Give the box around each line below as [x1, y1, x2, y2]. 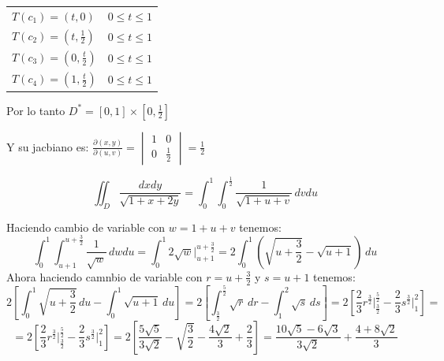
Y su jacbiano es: [6, 138, 89, 154]
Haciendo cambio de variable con [6, 218, 166, 235]
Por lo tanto [6, 102, 65, 118]
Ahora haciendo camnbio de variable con [6, 268, 203, 285]
